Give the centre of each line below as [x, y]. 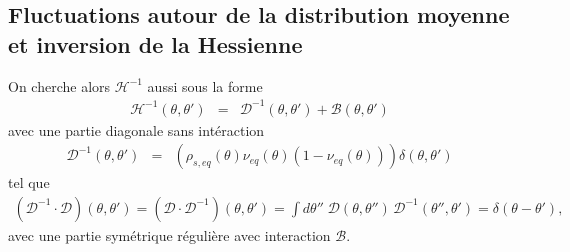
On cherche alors [59, 85]
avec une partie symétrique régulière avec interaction [169, 234]
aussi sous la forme [205, 85]
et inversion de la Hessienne [155, 43]
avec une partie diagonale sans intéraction [136, 129]
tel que [29, 182]
